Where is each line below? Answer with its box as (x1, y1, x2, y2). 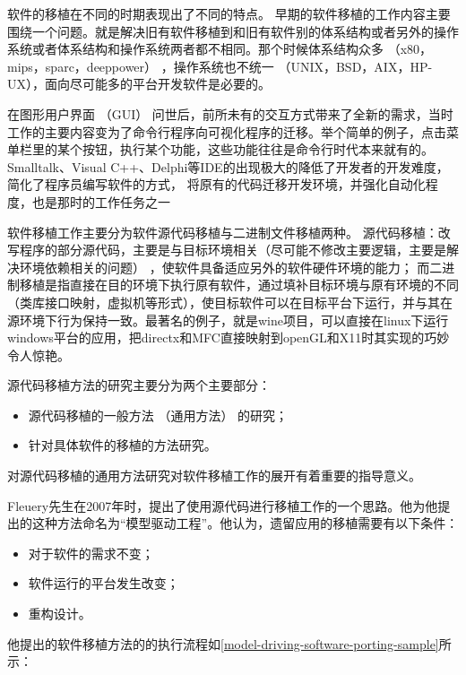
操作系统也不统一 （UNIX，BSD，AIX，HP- (173, 56, 433, 75)
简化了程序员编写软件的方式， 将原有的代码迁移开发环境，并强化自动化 (7, 175, 426, 194)
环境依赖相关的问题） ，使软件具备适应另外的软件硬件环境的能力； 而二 (19, 257, 443, 276)
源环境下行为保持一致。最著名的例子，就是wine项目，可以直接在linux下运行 (7, 310, 449, 329)
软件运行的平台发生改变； (28, 574, 179, 593)
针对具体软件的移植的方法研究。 (28, 436, 217, 454)
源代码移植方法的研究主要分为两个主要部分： (7, 376, 271, 394)
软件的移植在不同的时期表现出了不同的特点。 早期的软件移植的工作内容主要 (7, 4, 451, 22)
